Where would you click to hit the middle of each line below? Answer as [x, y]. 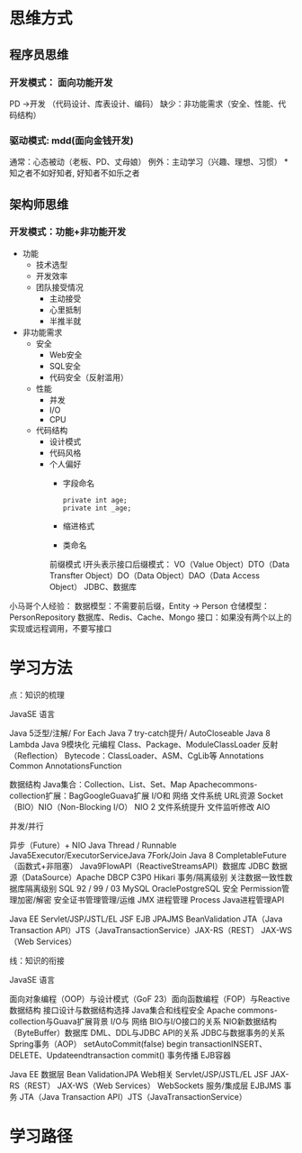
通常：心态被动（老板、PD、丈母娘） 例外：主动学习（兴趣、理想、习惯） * [149, 162]
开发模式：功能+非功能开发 [68, 232]
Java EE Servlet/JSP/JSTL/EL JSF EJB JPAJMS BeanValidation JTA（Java [146, 919]
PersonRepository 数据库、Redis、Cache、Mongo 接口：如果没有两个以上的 [151, 617]
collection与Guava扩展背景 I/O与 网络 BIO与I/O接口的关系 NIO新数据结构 [143, 1021]
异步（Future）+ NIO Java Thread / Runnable [93, 845]
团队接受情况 [59, 287]
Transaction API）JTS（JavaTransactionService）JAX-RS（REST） [134, 930]
